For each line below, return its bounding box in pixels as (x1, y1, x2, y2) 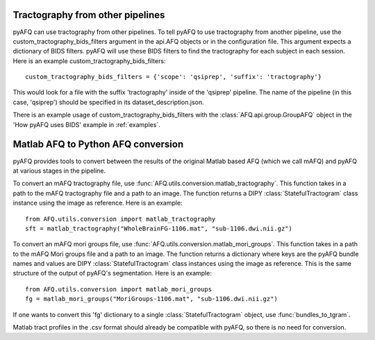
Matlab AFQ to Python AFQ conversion (12, 139, 184, 151)
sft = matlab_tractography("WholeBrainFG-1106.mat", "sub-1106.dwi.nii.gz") (25, 224, 293, 232)
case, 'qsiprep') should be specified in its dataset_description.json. (12, 98, 204, 106)
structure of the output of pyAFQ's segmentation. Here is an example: (12, 269, 212, 278)
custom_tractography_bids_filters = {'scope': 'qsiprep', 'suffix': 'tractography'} (25, 73, 322, 81)
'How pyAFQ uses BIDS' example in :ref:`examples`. (12, 120, 161, 128)
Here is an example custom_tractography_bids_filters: (12, 56, 166, 65)
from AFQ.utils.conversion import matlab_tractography (25, 215, 216, 223)
